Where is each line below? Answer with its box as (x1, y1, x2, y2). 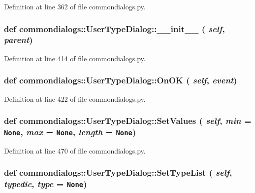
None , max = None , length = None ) (4, 125, 136, 138)
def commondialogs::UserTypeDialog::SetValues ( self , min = (4, 115, 252, 127)
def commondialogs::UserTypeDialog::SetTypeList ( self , (4, 166, 232, 179)
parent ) (4, 34, 33, 46)
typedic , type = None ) (4, 178, 87, 190)
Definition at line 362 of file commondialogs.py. (4, 1, 146, 11)
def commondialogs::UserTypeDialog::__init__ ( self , (4, 22, 225, 35)
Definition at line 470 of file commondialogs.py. (4, 145, 146, 155)
